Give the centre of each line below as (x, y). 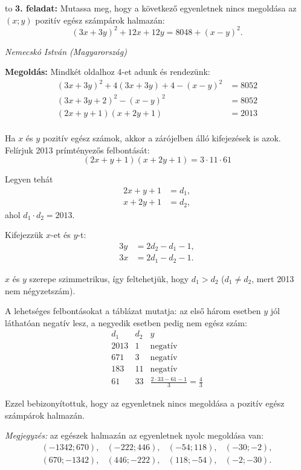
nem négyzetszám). (40, 290)
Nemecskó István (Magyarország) (66, 51)
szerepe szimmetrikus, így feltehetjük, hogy (109, 278)
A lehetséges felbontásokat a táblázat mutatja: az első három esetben (133, 311)
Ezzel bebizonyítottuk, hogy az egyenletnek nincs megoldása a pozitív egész (145, 403)
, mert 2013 (273, 278)
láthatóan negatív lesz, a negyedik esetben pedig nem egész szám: (126, 322)
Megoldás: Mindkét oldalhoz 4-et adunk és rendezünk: (108, 72)
